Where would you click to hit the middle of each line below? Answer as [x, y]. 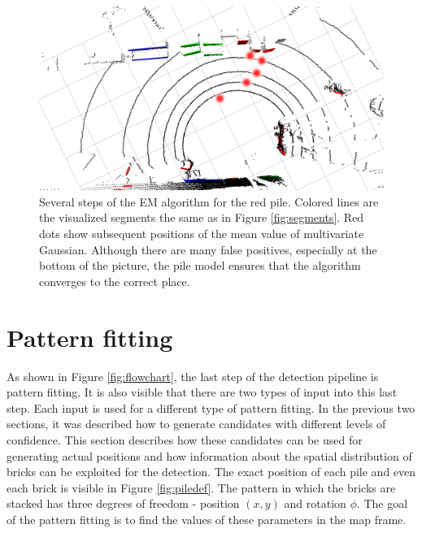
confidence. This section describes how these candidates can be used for [185, 439]
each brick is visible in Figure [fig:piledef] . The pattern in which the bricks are [201, 487]
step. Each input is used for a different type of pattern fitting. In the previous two [211, 407]
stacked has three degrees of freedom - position [123, 503]
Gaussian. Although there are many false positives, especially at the [208, 249]
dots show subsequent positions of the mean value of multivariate [202, 234]
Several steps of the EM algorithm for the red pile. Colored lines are [209, 201]
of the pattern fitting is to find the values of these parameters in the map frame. [207, 519]
